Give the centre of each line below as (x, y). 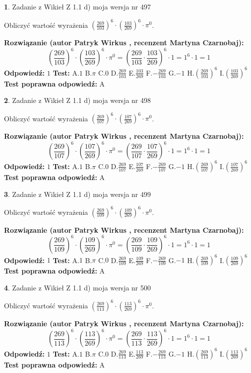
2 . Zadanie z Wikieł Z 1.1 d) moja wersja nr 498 (78, 100)
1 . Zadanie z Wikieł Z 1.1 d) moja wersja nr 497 (78, 6)
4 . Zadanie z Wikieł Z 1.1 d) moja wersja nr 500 (78, 287)
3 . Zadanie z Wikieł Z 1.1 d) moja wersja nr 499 (78, 194)
